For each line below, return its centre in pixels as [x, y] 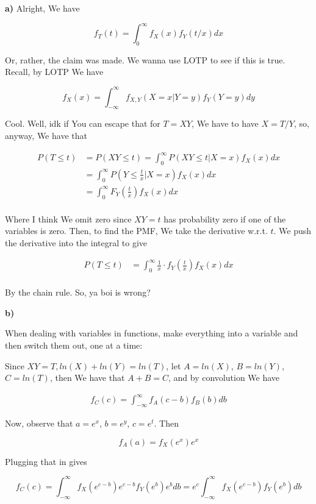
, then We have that [87, 378]
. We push [293, 231]
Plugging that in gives [46, 461]
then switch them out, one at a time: [74, 345]
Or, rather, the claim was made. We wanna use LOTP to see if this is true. [145, 59]
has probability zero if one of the [225, 218]
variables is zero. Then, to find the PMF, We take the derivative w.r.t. [136, 231]
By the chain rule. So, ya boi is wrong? [78, 292]
